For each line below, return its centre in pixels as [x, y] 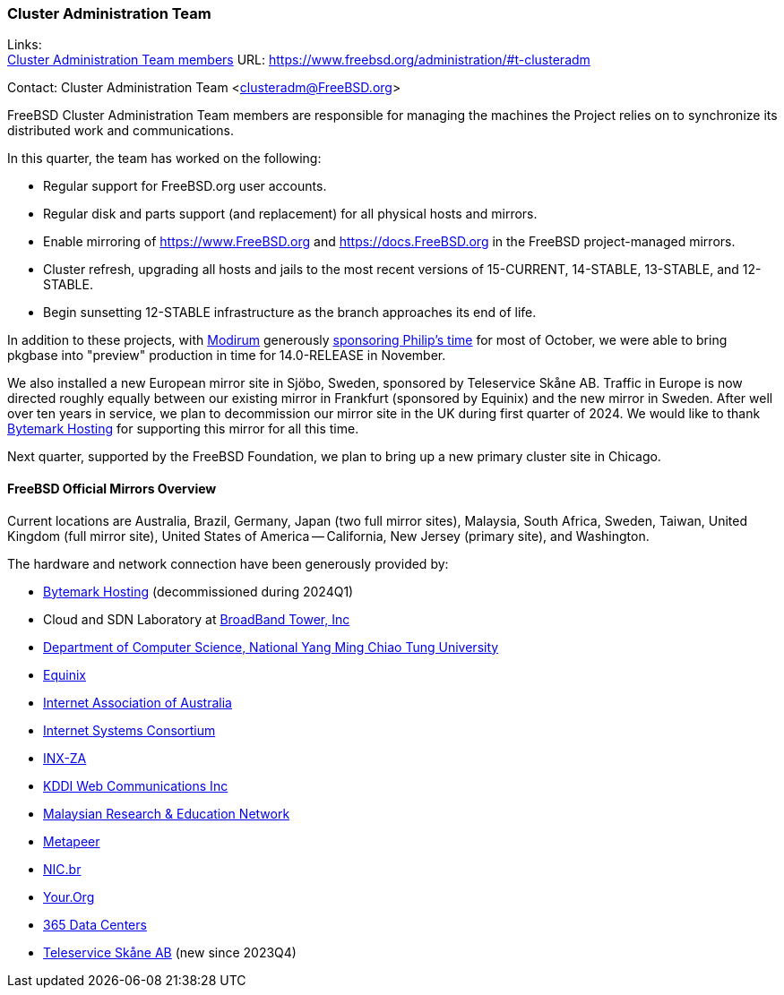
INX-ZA [65, 758]
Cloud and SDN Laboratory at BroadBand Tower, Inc [197, 619]
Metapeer [72, 841]
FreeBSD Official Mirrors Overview [112, 488]
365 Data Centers [95, 924]
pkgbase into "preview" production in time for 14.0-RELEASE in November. [227, 356]
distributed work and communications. [121, 131]
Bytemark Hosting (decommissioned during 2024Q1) [198, 591]
